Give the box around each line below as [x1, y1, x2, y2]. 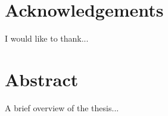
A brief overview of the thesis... [5, 101, 119, 114]
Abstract [5, 67, 79, 91]
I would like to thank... [5, 32, 89, 45]
